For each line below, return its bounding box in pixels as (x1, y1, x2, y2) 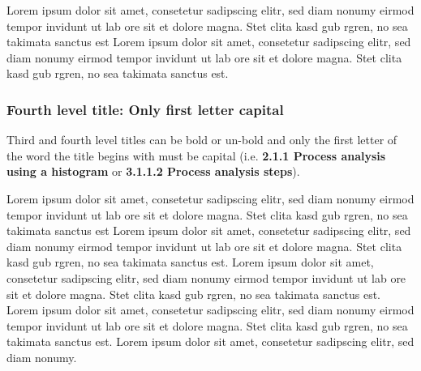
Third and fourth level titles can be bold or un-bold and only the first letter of (6, 131, 397, 148)
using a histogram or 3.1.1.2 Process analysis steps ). (6, 163, 300, 180)
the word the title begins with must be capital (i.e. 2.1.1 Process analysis (6, 147, 386, 164)
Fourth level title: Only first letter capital (6, 99, 284, 119)
